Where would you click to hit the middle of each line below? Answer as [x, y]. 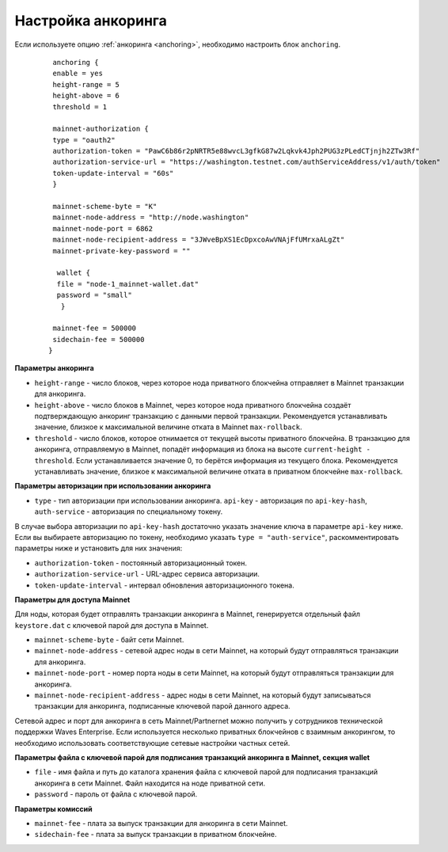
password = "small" [94, 295]
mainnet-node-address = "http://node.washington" [151, 217]
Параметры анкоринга [54, 368]
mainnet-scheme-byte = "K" [105, 207]
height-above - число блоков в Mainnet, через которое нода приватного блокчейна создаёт [193, 405]
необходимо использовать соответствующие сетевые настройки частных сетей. [152, 743]
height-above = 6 [86, 96]
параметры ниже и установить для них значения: [99, 548]
